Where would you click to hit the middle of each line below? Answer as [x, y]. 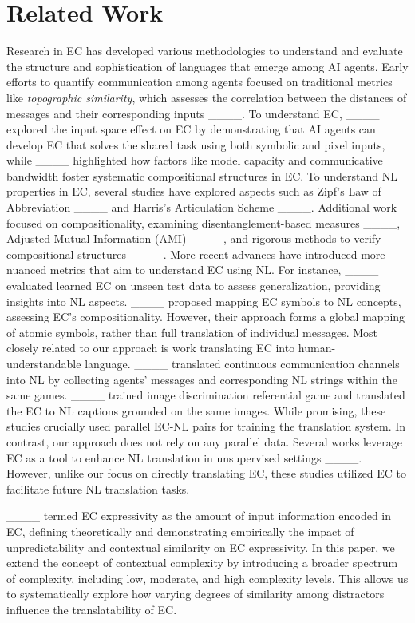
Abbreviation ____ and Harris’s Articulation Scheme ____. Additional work [202, 207]
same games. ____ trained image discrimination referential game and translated [206, 395]
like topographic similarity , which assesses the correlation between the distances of [207, 97]
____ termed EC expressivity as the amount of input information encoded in [199, 516]
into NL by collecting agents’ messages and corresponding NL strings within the [202, 379]
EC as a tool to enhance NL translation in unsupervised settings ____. [184, 457]
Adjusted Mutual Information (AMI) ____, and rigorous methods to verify [194, 238]
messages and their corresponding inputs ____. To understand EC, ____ [193, 113]
